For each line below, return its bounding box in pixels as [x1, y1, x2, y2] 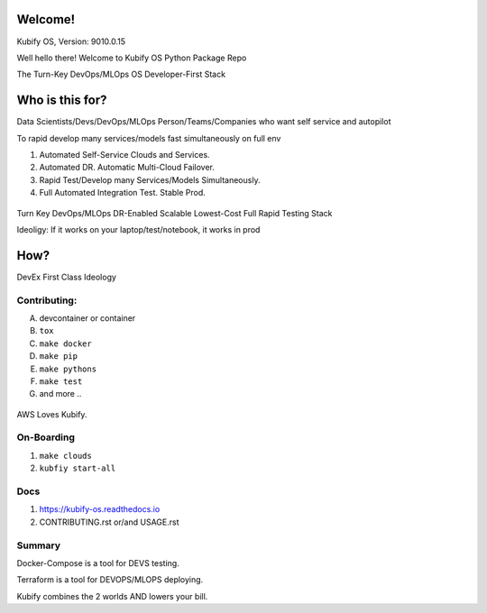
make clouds [39, 451, 92, 461]
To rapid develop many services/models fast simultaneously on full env [16, 133, 281, 143]
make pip [39, 352, 78, 361]
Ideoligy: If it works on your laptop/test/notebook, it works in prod [16, 224, 261, 234]
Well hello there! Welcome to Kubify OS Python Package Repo [16, 52, 247, 63]
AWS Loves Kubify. [16, 408, 87, 419]
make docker [39, 338, 92, 349]
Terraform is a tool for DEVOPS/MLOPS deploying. [16, 574, 204, 585]
